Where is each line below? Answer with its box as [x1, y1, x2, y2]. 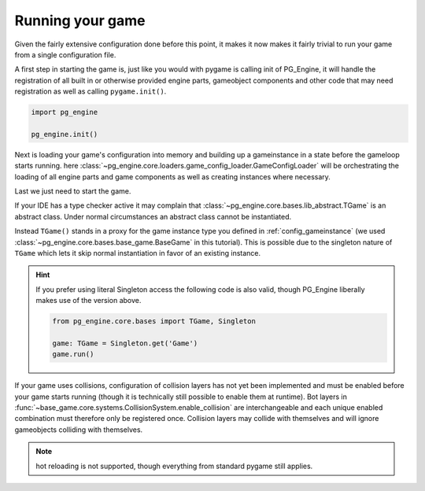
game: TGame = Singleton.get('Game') [52, 338, 198, 348]
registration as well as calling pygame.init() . [14, 87, 167, 96]
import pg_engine [31, 108, 98, 117]
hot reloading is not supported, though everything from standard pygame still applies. [35, 461, 313, 471]
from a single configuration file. [14, 50, 116, 59]
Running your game [14, 12, 146, 29]
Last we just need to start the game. [14, 186, 131, 196]
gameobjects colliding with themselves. [14, 425, 143, 434]
